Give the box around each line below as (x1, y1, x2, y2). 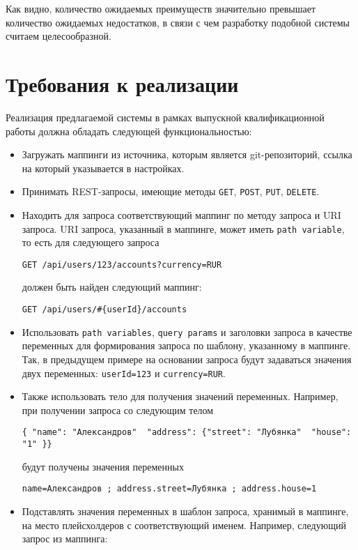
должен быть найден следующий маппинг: (22, 280, 202, 294)
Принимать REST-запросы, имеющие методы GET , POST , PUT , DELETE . (22, 184, 320, 199)
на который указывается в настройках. (22, 160, 185, 175)
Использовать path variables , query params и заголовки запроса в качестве (22, 324, 352, 339)
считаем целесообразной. (6, 29, 111, 43)
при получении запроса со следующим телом (22, 402, 214, 417)
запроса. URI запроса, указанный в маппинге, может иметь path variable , (22, 221, 345, 236)
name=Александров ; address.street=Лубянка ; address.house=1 (22, 484, 317, 494)
